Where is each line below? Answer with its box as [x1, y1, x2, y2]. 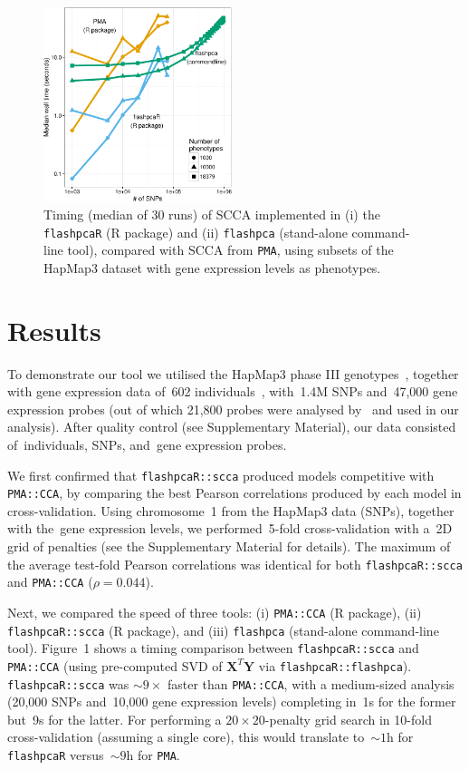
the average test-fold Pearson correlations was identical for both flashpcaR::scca [7, 554, 463, 573]
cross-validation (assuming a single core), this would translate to [7, 727, 365, 746]
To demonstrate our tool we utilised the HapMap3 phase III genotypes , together [7, 364, 459, 383]
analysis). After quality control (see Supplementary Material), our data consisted [7, 417, 456, 436]
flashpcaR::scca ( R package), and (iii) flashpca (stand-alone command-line [7, 620, 439, 639]
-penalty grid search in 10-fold [264, 709, 432, 728]
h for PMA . [126, 746, 180, 765]
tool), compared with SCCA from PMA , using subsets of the [67, 240, 394, 259]
